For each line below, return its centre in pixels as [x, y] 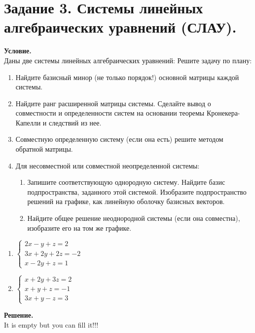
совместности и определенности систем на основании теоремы [110, 113]
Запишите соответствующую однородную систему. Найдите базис [126, 182]
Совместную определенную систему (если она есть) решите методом [119, 139]
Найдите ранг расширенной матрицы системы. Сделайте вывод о [113, 103]
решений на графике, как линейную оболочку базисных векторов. [126, 201]
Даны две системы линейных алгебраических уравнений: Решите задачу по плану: [128, 60]
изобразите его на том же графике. [79, 228]
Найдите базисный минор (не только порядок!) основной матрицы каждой [127, 77]
